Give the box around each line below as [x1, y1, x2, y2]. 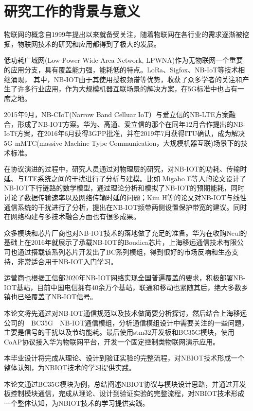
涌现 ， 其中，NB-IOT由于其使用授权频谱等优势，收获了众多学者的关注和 [10, 74, 242, 84]
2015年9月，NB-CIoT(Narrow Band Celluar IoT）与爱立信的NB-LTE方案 [4, 109, 229, 120]
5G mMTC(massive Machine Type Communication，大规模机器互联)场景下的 [4, 138, 241, 148]
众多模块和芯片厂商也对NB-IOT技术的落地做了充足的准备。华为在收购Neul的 [4, 227, 247, 238]
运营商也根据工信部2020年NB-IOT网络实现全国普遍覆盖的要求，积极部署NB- [4, 273, 246, 283]
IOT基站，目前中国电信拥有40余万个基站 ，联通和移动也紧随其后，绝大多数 [4, 282, 242, 292]
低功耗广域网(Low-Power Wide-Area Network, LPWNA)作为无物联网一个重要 [4, 55, 243, 65]
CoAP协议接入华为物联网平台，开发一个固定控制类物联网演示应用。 [4, 336, 220, 346]
